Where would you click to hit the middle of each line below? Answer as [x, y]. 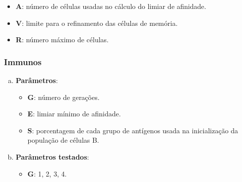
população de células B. [63, 140]
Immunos [23, 61]
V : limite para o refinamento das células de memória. [97, 23]
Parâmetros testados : [52, 156]
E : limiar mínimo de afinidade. [74, 114]
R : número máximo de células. [62, 40]
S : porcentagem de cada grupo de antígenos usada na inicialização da [133, 130]
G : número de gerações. [63, 97]
